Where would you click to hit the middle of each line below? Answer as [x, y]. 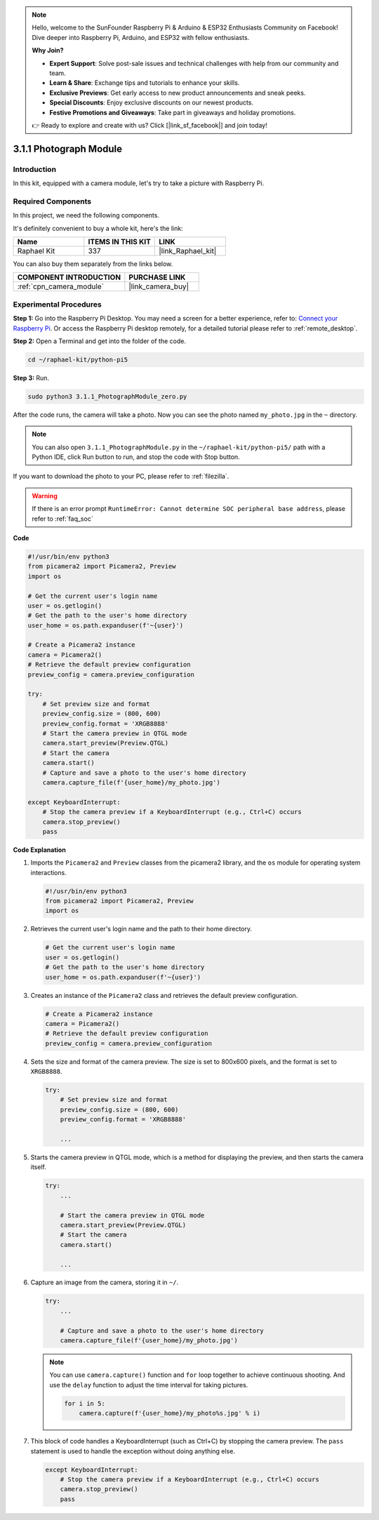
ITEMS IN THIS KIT [119, 241]
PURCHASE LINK [157, 277]
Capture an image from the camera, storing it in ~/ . [105, 1282]
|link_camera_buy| [159, 286]
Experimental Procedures [57, 304]
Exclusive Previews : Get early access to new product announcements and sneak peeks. [178, 93]
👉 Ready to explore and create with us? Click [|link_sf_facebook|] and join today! [149, 125]
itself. [39, 1167]
